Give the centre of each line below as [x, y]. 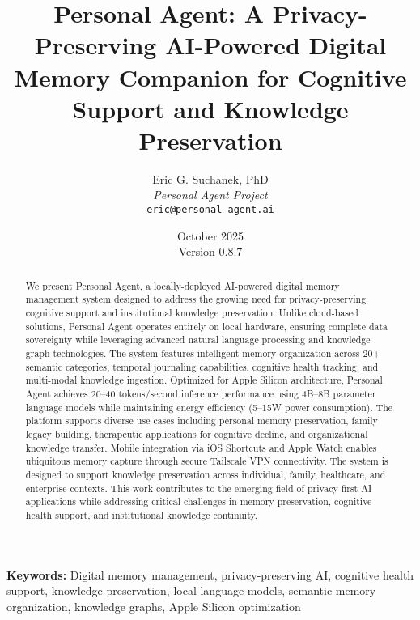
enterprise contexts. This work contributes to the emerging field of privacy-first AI [199, 488]
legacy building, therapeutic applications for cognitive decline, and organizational [197, 433]
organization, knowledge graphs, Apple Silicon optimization [154, 606]
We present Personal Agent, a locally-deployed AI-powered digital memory [182, 285]
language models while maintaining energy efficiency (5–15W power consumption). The [209, 407]
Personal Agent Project [210, 195]
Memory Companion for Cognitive [210, 76]
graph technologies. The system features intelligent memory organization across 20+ [203, 352]
